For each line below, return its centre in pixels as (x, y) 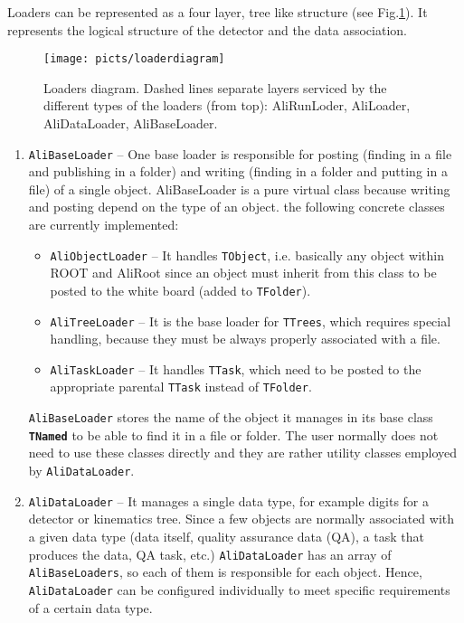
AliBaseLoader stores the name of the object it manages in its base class (231, 417)
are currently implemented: (104, 225)
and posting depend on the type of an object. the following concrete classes (237, 207)
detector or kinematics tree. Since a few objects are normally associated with (241, 519)
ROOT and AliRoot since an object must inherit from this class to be (243, 273)
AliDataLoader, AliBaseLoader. (131, 123)
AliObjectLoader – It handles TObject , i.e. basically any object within (247, 255)
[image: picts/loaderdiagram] (134, 59)
